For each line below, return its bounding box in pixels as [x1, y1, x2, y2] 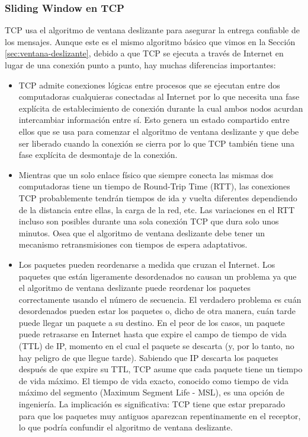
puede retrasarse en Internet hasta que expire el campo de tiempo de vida [18, 328, 287, 340]
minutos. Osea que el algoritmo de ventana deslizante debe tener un [18, 226, 265, 239]
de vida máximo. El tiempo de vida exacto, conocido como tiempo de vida [18, 374, 288, 387]
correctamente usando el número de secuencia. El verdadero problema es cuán [18, 293, 301, 305]
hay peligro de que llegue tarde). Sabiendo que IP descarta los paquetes [18, 351, 278, 363]
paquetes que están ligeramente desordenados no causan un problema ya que [18, 270, 297, 282]
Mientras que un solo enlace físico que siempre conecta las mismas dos [18, 168, 274, 180]
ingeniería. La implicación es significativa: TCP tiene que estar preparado [18, 398, 285, 410]
